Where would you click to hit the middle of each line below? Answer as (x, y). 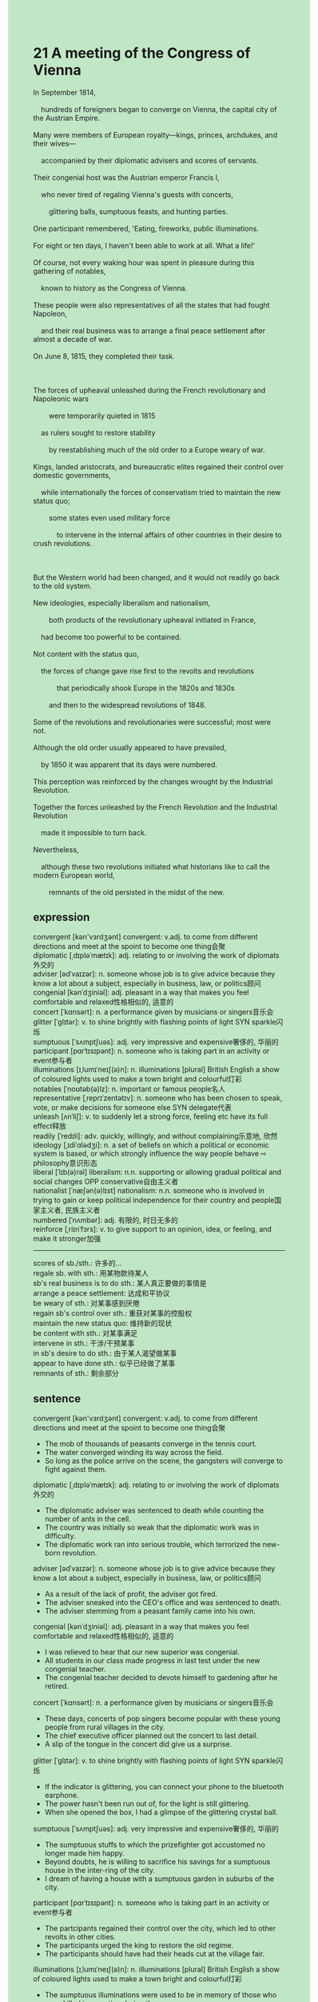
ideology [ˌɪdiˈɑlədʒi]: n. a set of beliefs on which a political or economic (151, 1144)
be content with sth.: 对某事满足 (85, 1333)
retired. (56, 1686)
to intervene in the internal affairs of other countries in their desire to (169, 535)
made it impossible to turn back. (93, 832)
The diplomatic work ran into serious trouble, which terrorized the (153, 1544)
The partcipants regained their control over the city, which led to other (160, 1928)
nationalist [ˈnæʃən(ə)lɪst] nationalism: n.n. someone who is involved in (149, 1190)
